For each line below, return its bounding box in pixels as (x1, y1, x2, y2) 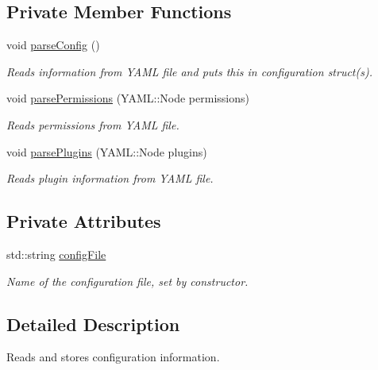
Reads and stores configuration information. (6, 349, 220, 365)
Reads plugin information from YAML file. (6, 170, 214, 187)
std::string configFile (6, 245, 106, 262)
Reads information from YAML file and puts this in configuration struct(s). (6, 63, 372, 79)
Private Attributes (6, 209, 161, 233)
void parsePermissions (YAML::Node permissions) (6, 90, 249, 106)
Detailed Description (6, 311, 180, 336)
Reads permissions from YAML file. (6, 116, 179, 133)
